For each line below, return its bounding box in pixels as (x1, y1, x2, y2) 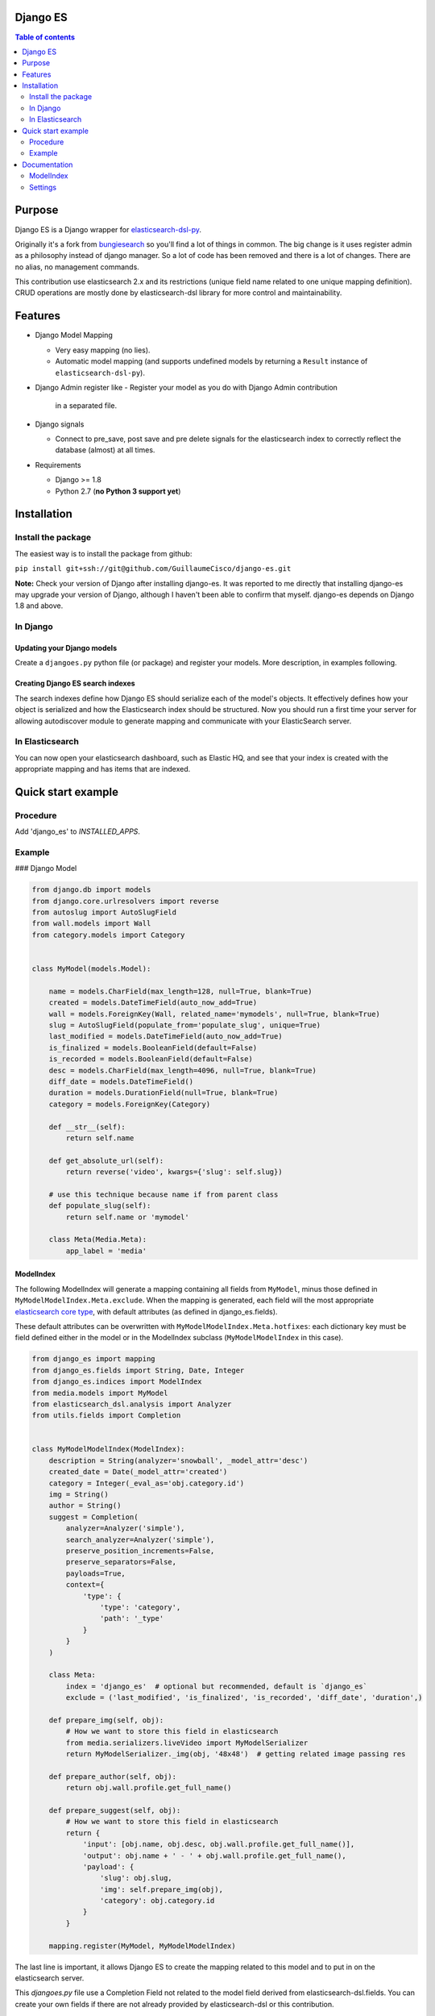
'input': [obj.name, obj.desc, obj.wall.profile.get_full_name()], (82, 1839, 355, 1849)
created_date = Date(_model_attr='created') (48, 1468, 228, 1477)
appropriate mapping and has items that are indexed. (14, 764, 191, 774)
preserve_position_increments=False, (65, 1546, 215, 1556)
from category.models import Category (31, 930, 185, 939)
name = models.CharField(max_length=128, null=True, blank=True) (48, 986, 313, 996)
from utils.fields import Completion (31, 1411, 181, 1420)
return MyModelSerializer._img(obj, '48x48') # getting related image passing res (65, 1750, 406, 1759)
